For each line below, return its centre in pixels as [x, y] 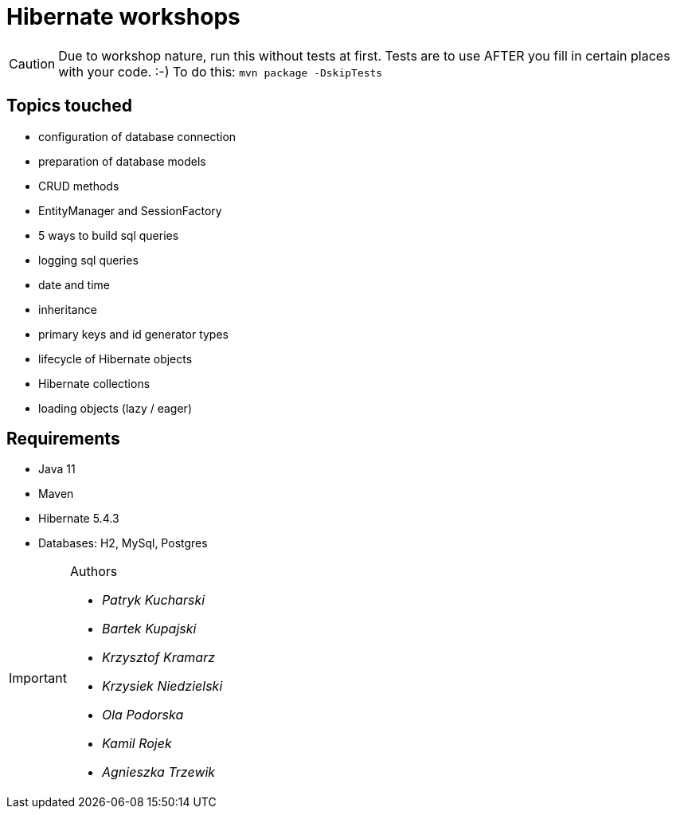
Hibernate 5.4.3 [79, 519]
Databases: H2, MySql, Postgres [123, 543]
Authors [94, 572]
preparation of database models [122, 161]
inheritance [68, 309]
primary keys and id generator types [133, 334]
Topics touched [69, 106]
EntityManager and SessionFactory [130, 210]
